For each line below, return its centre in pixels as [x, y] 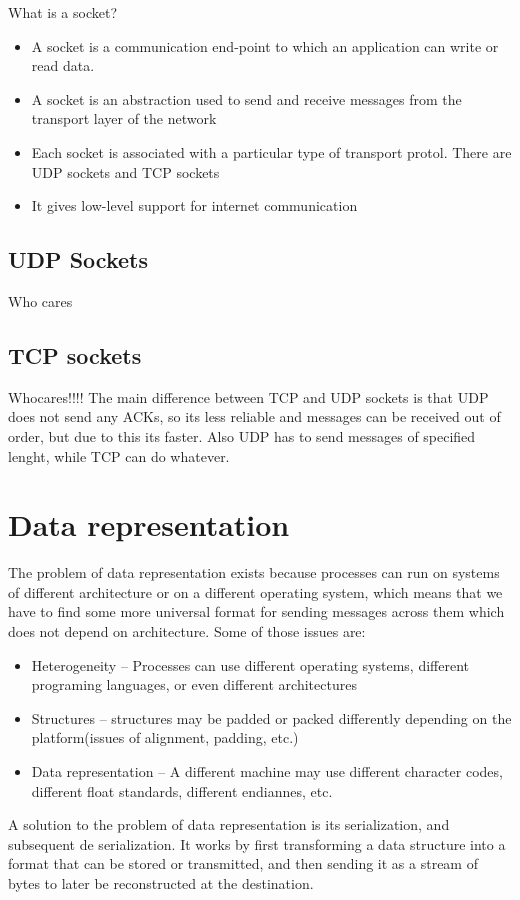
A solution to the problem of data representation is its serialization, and [229, 824]
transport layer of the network [124, 118]
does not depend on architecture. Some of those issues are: [187, 631]
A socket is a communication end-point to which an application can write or [265, 45]
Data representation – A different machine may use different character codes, [267, 771]
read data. [63, 65]
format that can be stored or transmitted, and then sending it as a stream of [243, 863]
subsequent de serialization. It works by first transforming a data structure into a [257, 843]
